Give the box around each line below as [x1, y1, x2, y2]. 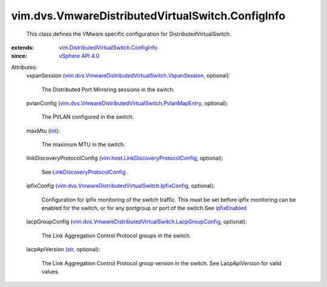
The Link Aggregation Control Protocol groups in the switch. [41, 232, 191, 239]
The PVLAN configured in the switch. [41, 113, 134, 120]
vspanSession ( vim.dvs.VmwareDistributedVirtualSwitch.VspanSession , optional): [26, 72, 230, 79]
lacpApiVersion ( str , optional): [26, 246, 101, 253]
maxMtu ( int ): [26, 127, 60, 134]
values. [41, 268, 60, 275]
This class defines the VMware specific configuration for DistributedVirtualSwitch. [26, 30, 231, 38]
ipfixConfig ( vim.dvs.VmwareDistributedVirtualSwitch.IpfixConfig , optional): [26, 182, 215, 190]
